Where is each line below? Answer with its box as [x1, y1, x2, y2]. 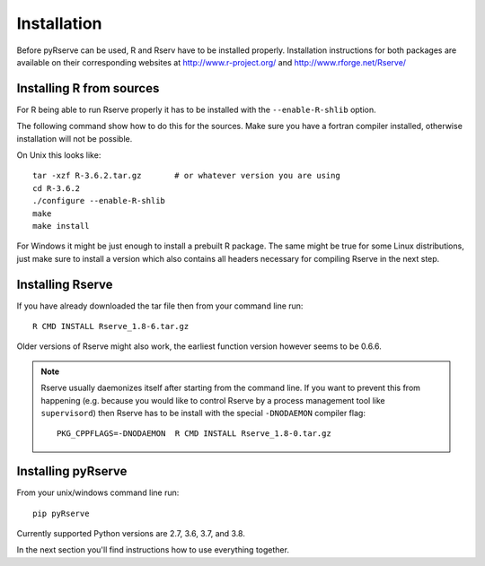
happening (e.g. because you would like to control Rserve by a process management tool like [40, 395, 385, 405]
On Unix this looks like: [16, 150, 101, 161]
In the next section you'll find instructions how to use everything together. [16, 544, 289, 555]
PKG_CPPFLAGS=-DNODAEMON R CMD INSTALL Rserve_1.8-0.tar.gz [57, 429, 331, 439]
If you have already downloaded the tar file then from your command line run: [16, 300, 304, 311]
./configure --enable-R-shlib [32, 196, 166, 206]
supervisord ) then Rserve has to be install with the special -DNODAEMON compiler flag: [40, 408, 366, 418]
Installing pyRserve [16, 464, 128, 479]
